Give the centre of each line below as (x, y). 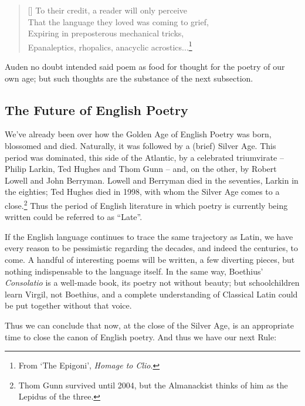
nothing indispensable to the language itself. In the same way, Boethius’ (134, 271)
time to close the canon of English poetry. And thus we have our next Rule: (141, 336)
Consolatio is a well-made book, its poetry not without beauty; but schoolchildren (152, 282)
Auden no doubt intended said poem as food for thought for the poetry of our (145, 67)
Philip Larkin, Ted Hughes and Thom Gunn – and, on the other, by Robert (141, 169)
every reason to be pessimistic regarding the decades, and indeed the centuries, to (151, 248)
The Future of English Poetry (96, 109)
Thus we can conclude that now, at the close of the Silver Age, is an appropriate (150, 325)
